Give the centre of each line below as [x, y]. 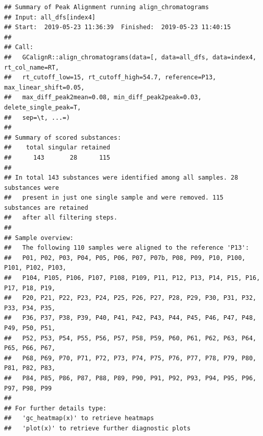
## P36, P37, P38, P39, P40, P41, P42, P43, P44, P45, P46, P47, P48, [130, 318]
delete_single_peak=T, [43, 107]
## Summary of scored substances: [63, 137]
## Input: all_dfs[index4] [50, 17]
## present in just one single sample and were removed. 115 [114, 198]
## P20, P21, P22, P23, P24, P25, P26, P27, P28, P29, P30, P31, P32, [130, 298]
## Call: [19, 47]
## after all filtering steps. [61, 218]
